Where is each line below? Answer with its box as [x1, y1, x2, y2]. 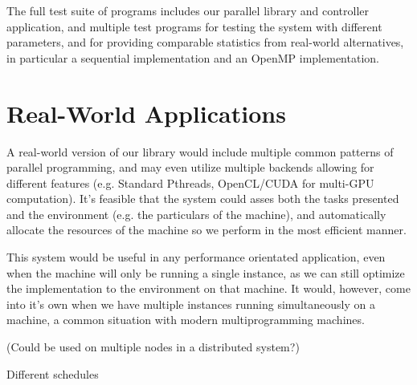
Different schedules [6, 365, 99, 382]
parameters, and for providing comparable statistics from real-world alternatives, [6, 34, 404, 51]
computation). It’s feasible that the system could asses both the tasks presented [6, 190, 399, 207]
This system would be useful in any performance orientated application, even [6, 249, 386, 265]
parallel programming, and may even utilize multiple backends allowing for [6, 159, 374, 176]
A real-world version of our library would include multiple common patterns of [6, 143, 394, 160]
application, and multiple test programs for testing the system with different [6, 18, 382, 34]
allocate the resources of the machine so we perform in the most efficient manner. [6, 221, 407, 238]
